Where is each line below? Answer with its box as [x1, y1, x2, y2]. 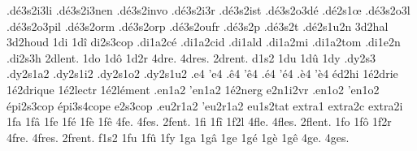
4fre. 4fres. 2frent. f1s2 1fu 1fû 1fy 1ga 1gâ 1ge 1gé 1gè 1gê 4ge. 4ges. [7, 128, 350, 145]
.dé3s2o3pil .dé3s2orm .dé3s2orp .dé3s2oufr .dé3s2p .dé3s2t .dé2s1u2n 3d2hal [7, 17, 389, 34]
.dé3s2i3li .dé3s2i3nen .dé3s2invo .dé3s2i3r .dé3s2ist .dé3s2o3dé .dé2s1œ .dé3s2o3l [7, 2, 410, 18]
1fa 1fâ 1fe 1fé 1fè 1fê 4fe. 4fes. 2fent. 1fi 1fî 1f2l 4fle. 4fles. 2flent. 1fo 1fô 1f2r [7, 113, 392, 130]
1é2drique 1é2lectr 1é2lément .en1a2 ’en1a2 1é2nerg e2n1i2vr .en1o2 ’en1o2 [7, 80, 380, 97]
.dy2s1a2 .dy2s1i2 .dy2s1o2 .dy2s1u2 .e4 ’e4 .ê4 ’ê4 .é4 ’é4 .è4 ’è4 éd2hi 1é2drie [7, 65, 398, 82]
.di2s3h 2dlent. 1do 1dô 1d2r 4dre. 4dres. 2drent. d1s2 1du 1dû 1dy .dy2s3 [7, 49, 376, 66]
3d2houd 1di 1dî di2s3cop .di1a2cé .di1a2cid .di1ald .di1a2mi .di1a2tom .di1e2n [7, 33, 401, 50]
